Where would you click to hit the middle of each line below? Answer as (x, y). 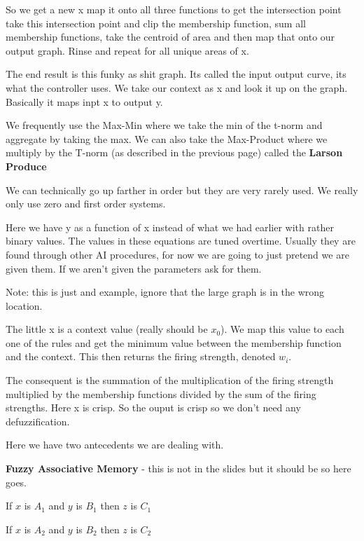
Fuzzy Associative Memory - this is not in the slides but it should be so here (178, 468)
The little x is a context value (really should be (107, 329)
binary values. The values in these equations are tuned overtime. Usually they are (181, 241)
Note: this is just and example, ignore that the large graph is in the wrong (165, 292)
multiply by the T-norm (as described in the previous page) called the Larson (174, 152)
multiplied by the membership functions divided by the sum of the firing (161, 393)
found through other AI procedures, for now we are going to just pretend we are (177, 254)
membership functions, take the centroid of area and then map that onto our (170, 37)
